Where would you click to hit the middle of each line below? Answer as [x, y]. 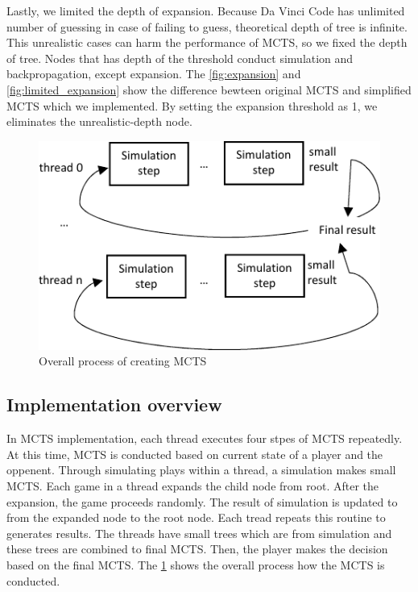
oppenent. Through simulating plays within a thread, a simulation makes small [201, 470]
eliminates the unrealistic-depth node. [99, 121]
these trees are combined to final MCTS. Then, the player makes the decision [197, 549]
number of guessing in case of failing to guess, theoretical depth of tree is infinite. [207, 26]
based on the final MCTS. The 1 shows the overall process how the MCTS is [196, 565]
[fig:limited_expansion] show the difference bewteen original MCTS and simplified [209, 89]
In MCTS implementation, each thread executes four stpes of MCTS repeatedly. [205, 438]
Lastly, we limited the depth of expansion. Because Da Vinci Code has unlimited [206, 10]
